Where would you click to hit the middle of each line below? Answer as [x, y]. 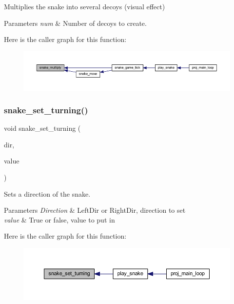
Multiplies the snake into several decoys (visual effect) [85, 6]
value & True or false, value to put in [59, 219]
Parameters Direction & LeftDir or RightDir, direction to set [95, 210]
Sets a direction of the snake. [47, 193]
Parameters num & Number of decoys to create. [75, 23]
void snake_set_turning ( [42, 128]
